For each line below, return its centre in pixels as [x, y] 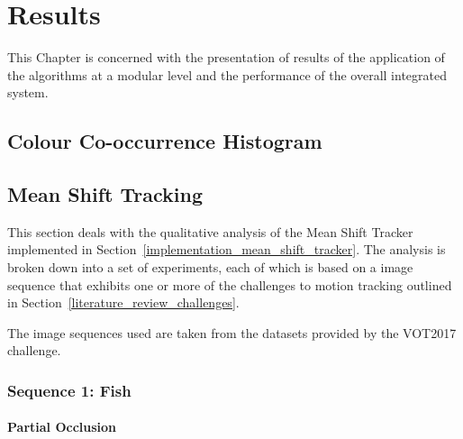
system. [28, 92]
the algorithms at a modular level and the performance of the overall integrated [227, 74]
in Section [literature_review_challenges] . [123, 302]
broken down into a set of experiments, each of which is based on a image [210, 267]
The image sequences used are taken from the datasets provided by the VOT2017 [232, 332]
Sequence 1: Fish [69, 390]
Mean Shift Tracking [105, 194]
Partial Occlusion [62, 427]
